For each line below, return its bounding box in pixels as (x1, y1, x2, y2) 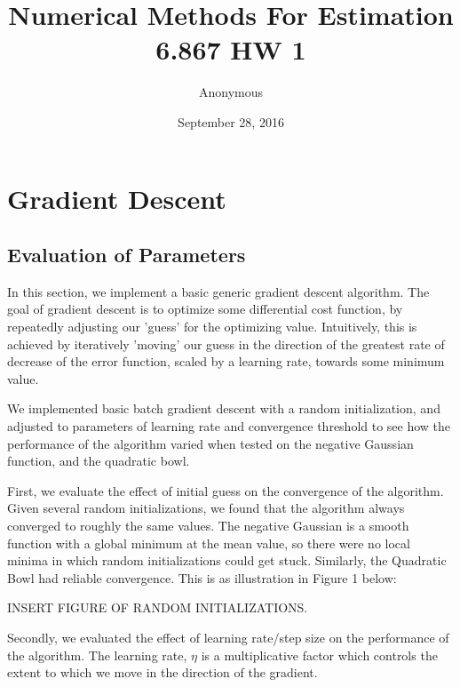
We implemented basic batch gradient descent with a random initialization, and (7, 399, 440, 418)
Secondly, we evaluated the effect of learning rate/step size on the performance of (7, 627, 449, 646)
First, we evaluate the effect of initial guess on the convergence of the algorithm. (7, 481, 444, 499)
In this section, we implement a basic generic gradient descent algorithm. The (7, 282, 430, 300)
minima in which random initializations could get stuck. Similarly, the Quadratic (7, 551, 447, 570)
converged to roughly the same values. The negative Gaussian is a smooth (7, 516, 409, 535)
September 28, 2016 (178, 112, 284, 131)
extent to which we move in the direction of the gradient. (7, 663, 318, 682)
